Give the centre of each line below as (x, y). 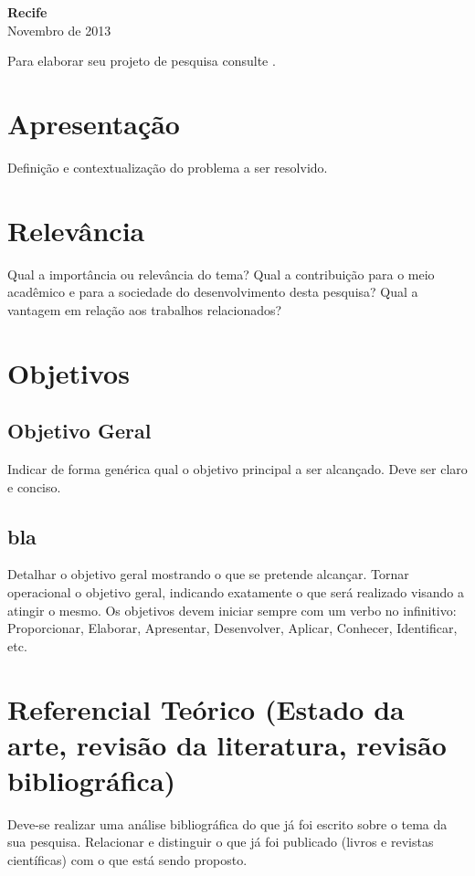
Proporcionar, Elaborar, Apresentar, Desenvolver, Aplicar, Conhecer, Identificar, (232, 628)
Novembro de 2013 (59, 30)
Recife (27, 12)
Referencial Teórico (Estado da (206, 708)
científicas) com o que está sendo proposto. (127, 860)
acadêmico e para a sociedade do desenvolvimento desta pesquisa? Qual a (213, 292)
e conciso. (34, 486)
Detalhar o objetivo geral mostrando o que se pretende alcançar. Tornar (208, 574)
